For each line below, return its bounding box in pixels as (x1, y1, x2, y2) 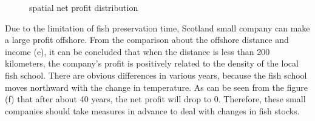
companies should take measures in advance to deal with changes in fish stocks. (5, 104, 300, 117)
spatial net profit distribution (29, 1, 138, 13)
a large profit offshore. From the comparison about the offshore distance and (5, 33, 289, 46)
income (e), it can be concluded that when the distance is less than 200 (5, 45, 270, 57)
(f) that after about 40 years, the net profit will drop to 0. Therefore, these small (5, 93, 306, 105)
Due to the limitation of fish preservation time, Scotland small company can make (5, 21, 310, 34)
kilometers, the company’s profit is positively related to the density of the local (5, 57, 299, 70)
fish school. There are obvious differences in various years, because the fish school (5, 68, 307, 81)
